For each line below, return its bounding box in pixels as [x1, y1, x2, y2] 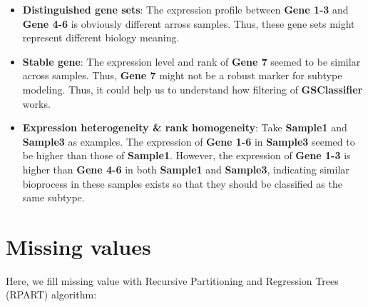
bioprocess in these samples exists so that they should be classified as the [22, 176, 342, 191]
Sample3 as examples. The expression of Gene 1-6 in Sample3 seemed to [22, 134, 355, 149]
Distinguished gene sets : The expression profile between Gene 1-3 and [22, 2, 349, 16]
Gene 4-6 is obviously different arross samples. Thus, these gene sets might [22, 16, 355, 31]
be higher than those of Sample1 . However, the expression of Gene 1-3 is [22, 148, 351, 163]
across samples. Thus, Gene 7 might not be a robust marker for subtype [22, 68, 342, 83]
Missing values [6, 231, 151, 261]
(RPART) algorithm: [6, 287, 97, 302]
